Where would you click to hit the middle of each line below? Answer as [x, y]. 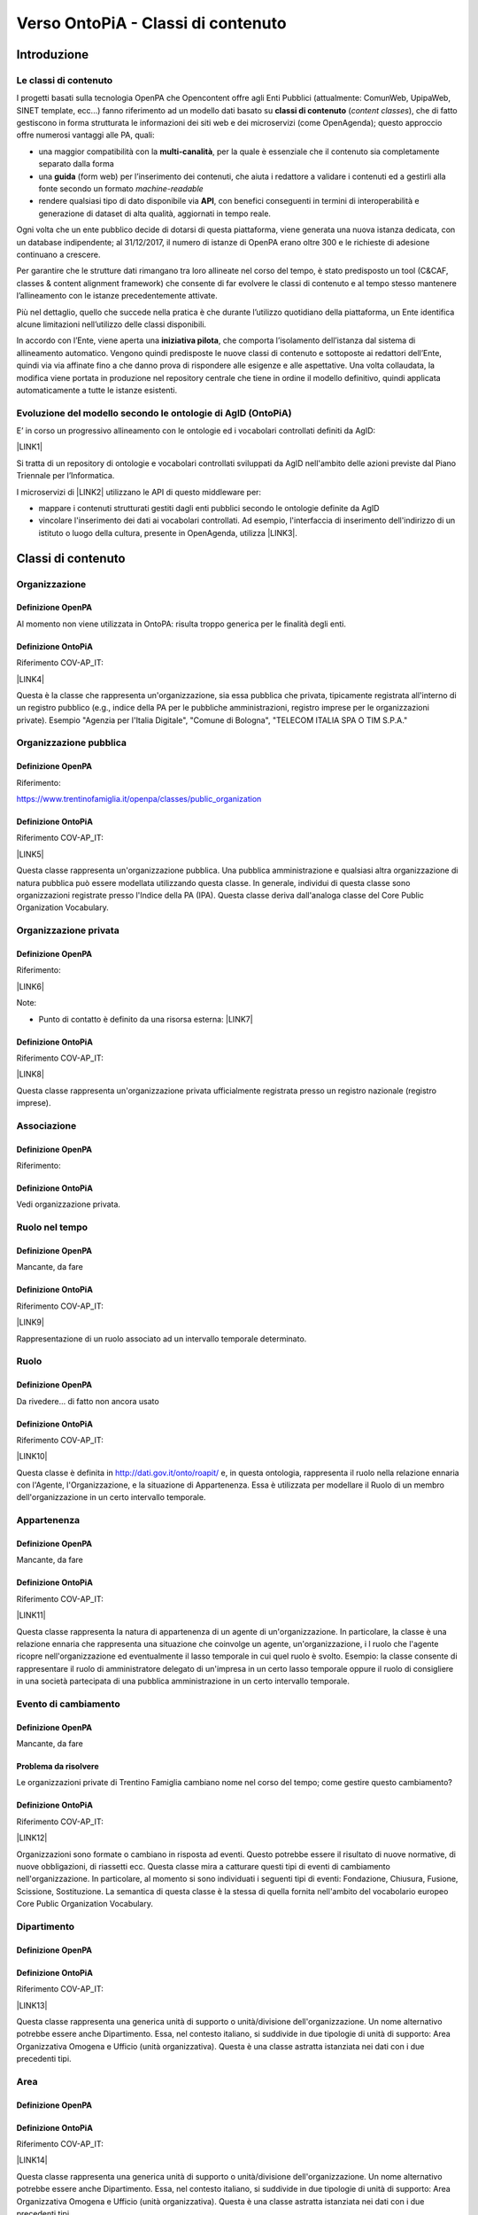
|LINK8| [30, 1074]
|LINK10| [32, 1457]
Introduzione [53, 54]
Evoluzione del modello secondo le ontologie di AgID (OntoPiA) [154, 413]
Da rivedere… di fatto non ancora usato [88, 1401]
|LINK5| [30, 854]
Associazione [46, 1125]
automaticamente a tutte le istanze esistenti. [96, 390]
